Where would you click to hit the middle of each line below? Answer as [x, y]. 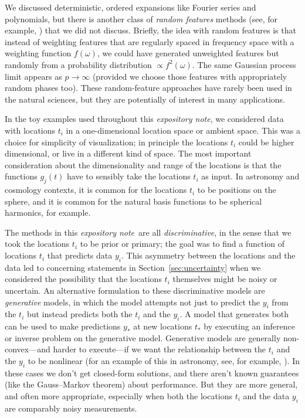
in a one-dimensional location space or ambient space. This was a [183, 130]
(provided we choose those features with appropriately [190, 76]
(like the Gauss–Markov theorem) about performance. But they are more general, [151, 384]
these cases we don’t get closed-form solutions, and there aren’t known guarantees [152, 373]
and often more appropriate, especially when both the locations [119, 396]
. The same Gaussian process [244, 64]
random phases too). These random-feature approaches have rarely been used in [148, 88]
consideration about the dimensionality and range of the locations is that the [143, 164]
